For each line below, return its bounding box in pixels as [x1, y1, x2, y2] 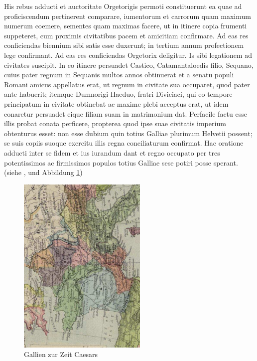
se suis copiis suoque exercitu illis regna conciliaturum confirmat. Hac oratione [4, 138, 244, 148]
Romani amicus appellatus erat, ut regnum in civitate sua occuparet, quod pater [4, 79, 250, 89]
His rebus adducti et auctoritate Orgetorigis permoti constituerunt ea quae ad [4, 1, 242, 11]
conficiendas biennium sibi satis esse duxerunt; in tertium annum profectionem [4, 40, 244, 50]
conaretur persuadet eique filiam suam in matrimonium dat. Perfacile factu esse [4, 108, 247, 119]
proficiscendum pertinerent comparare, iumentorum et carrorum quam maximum [4, 10, 251, 21]
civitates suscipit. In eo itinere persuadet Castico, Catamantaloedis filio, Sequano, [4, 59, 254, 70]
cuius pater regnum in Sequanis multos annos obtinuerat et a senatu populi [4, 69, 234, 80]
